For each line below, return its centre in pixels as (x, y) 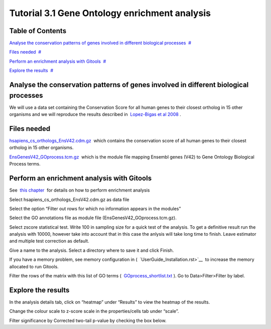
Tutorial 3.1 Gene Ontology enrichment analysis (110, 13)
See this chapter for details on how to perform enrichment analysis (80, 190)
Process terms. (25, 164)
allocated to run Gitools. (34, 266)
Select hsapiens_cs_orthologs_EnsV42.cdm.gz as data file (69, 199)
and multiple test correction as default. (49, 241)
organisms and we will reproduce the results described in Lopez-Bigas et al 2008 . (95, 114)
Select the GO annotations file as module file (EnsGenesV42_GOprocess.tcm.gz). (93, 218)
